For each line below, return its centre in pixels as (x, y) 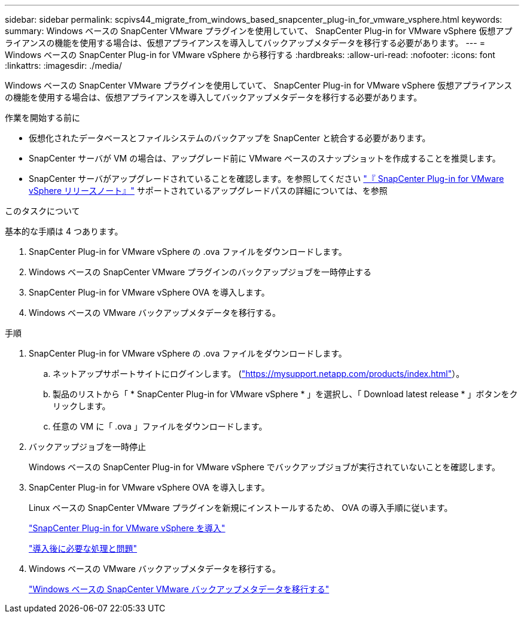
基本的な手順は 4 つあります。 (64, 231)
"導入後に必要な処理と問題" (83, 548)
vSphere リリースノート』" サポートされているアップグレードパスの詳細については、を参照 (208, 191)
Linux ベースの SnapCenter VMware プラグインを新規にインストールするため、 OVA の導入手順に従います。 (241, 508)
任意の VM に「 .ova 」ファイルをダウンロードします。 (160, 426)
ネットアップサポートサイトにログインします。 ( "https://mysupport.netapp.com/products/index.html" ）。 (259, 374)
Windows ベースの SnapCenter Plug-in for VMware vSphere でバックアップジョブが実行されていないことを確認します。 (264, 467)
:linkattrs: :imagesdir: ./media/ (63, 66)
